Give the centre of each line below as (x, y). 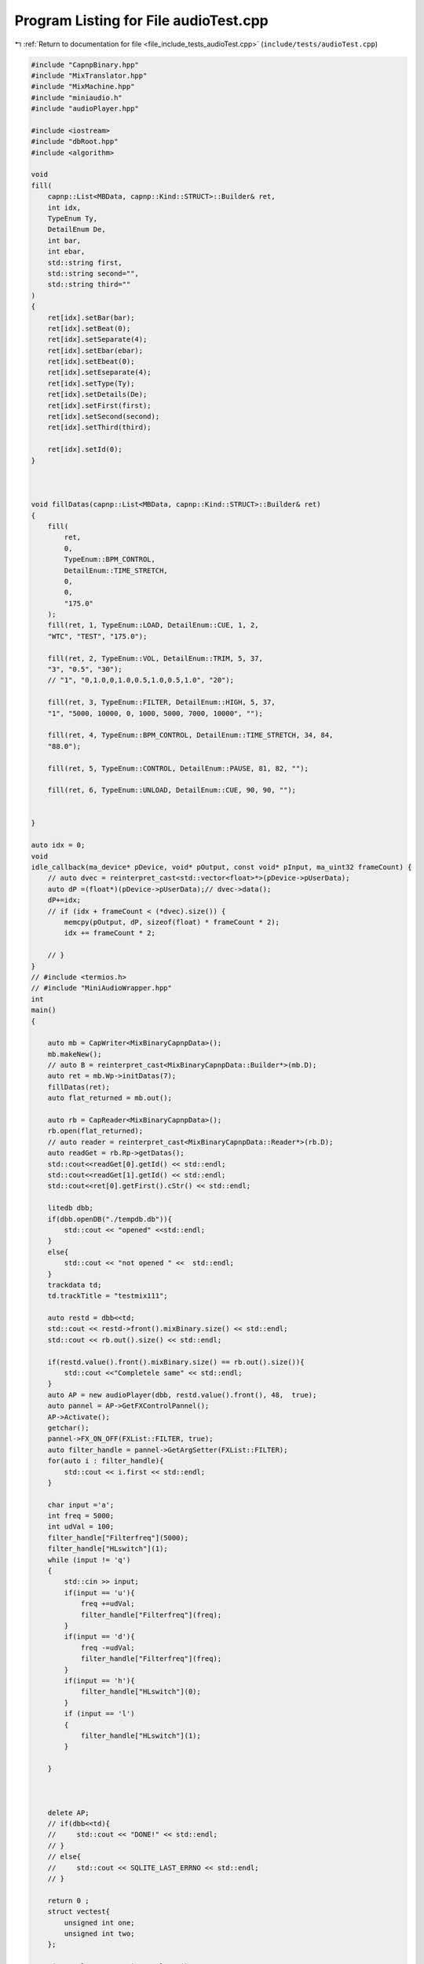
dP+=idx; (64, 900)
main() (44, 1010)
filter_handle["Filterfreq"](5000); (118, 1537)
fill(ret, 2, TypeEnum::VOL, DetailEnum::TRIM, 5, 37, (155, 658)
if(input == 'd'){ (99, 1637)
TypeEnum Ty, (73, 219)
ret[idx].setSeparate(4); (97, 339)
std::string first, (85, 262)
